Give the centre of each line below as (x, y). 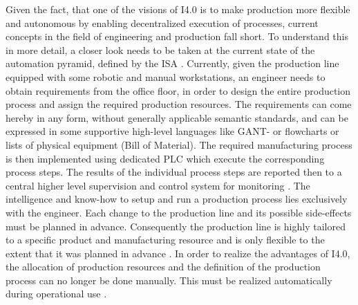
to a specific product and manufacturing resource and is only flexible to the (165, 240)
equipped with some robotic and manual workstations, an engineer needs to (166, 76)
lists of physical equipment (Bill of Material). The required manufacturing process (179, 144)
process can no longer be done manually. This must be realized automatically (169, 280)
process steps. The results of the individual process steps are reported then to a (174, 172)
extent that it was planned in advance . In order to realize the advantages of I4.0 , (178, 253)
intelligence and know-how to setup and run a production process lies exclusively (177, 199)
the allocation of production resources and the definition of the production (163, 267)
